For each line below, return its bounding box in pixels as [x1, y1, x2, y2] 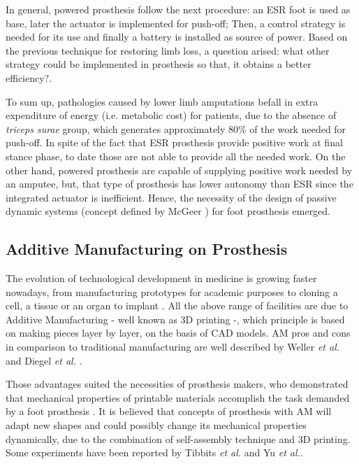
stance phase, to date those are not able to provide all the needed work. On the [6, 148, 346, 163]
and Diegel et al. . [6, 353, 82, 367]
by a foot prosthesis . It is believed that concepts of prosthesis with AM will [6, 404, 332, 419]
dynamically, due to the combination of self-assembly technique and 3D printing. [6, 431, 351, 446]
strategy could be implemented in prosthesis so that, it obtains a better [6, 57, 312, 71]
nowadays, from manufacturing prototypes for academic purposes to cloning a [6, 284, 338, 299]
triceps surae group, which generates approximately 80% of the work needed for [6, 121, 346, 136]
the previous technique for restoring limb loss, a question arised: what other [6, 43, 330, 57]
